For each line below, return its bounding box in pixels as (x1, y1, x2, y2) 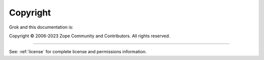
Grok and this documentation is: (9, 24, 73, 30)
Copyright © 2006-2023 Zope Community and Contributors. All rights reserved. (9, 33, 171, 39)
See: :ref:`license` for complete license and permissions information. (9, 49, 147, 55)
